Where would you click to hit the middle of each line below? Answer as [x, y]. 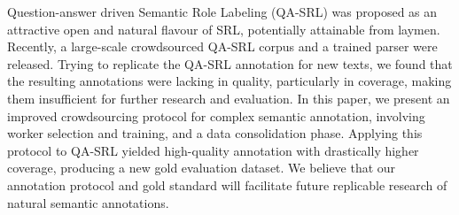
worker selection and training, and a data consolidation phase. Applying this [215, 133]
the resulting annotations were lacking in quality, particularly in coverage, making [229, 81]
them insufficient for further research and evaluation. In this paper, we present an [229, 98]
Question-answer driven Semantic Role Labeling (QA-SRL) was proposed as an [222, 12]
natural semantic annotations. [88, 202]
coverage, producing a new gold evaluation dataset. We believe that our [202, 168]
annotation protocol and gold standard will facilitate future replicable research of [227, 184]
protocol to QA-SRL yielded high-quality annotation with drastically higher [213, 150]
